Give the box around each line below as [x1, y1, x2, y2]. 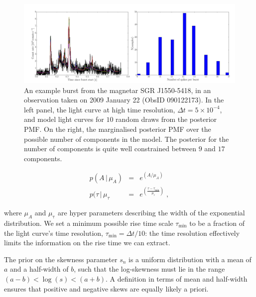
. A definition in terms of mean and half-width [106, 273, 248, 284]
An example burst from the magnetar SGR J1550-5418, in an [24, 85, 211, 95]
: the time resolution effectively [145, 227, 240, 238]
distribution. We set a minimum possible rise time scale [4, 218, 173, 228]
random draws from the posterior [116, 114, 217, 124]
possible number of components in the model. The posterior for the [24, 133, 229, 144]
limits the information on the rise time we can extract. [4, 237, 170, 248]
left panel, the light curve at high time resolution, [24, 104, 175, 114]
